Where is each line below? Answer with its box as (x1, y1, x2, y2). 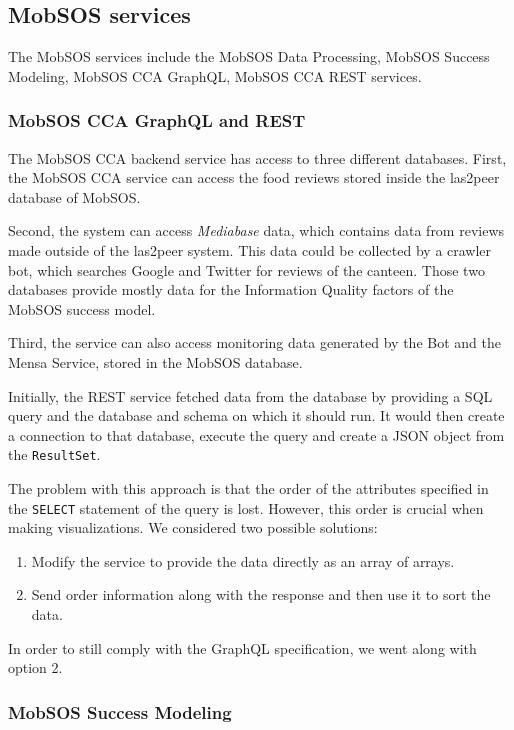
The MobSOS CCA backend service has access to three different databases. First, (8, 147, 507, 168)
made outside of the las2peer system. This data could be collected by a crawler (8, 239, 492, 260)
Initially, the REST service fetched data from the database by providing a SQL (8, 385, 493, 406)
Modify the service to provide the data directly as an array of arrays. (31, 550, 455, 571)
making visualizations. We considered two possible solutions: (8, 517, 378, 538)
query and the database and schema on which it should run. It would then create (8, 405, 505, 426)
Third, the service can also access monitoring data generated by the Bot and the (8, 332, 501, 353)
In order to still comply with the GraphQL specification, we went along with (8, 637, 477, 658)
